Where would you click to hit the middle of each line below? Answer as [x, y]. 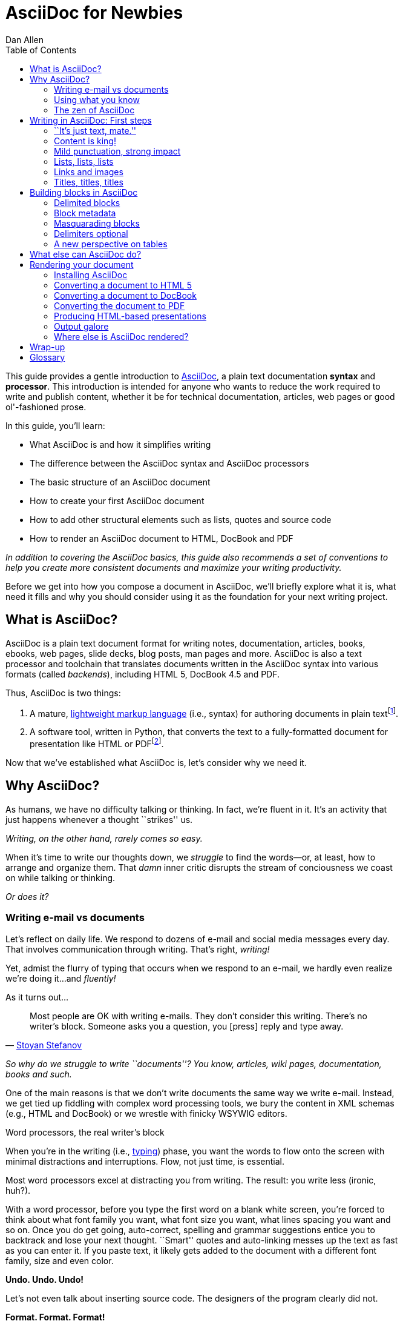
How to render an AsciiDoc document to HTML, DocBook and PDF [162, 538]
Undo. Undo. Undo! [44, 1279]
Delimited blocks [87, 202]
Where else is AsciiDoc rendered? [121, 336]
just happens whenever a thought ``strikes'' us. [99, 819]
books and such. [39, 1074]
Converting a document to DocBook [125, 295]
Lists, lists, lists [84, 161]
